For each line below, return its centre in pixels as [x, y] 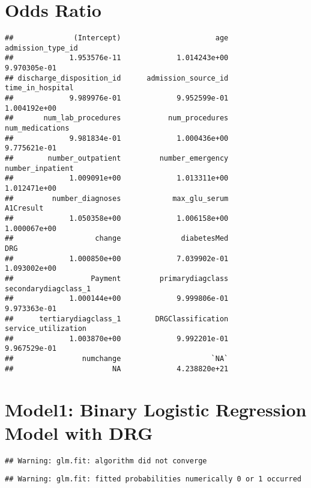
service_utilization [46, 329]
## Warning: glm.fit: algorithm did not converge [106, 461]
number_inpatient [39, 168]
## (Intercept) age [117, 38]
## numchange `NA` [117, 359]
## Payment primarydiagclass [117, 278]
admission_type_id [41, 48]
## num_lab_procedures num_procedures [117, 118]
